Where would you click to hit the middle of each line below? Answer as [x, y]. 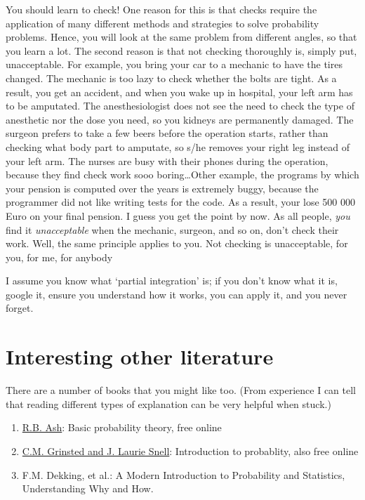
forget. [20, 308]
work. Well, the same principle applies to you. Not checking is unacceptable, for [177, 243]
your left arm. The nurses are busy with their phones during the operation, [167, 160]
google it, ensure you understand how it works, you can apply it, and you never [177, 294]
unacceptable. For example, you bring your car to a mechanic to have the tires [174, 64]
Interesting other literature [140, 356]
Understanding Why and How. [88, 488]
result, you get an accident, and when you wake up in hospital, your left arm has [179, 92]
